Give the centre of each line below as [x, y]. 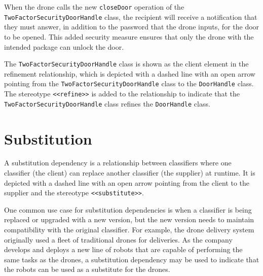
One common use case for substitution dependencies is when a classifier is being [128, 209]
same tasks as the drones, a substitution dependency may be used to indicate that [132, 259]
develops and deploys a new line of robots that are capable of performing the [123, 249]
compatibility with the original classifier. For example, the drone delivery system [129, 230]
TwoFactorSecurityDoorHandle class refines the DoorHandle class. [107, 103]
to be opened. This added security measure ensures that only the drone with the [129, 36]
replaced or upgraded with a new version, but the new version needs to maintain [129, 219]
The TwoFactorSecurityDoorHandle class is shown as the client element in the [126, 64]
